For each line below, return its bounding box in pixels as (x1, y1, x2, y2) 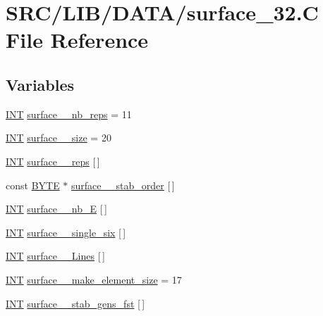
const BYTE (6, 177, 60, 192)
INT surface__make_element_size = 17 (6, 272, 182, 286)
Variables (6, 73, 75, 95)
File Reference (6, 25, 149, 54)
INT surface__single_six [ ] (6, 225, 126, 239)
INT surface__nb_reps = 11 (6, 106, 132, 121)
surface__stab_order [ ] (71, 177, 175, 192)
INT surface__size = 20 (6, 130, 111, 145)
